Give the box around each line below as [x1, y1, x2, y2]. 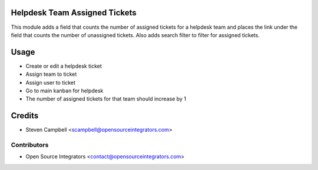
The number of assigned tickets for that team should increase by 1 [25, 95, 187, 102]
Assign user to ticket [25, 79, 76, 86]
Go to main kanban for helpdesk [25, 87, 104, 94]
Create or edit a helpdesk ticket [25, 62, 102, 69]
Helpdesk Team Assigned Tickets [11, 8, 137, 18]
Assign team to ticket [25, 71, 77, 78]
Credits [11, 111, 39, 121]
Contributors [11, 141, 49, 149]
